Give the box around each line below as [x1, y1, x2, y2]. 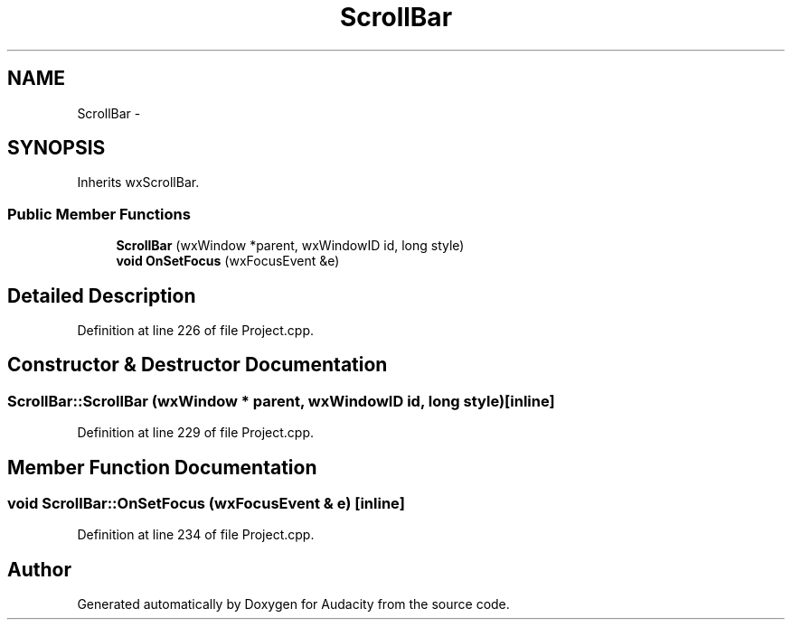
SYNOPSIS [7, 136, 106, 160]
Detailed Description [7, 284, 196, 307]
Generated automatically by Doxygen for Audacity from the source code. [77, 596, 510, 613]
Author [7, 557, 71, 581]
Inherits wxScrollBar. [77, 174, 200, 191]
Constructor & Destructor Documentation [7, 353, 388, 377]
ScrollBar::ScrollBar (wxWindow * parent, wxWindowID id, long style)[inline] [7, 391, 555, 410]
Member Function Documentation [7, 455, 317, 479]
